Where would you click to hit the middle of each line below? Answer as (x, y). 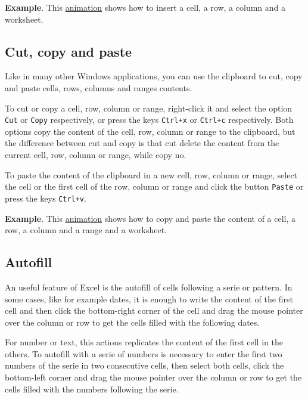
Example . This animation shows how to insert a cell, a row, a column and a (145, 7)
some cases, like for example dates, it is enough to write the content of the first (149, 299)
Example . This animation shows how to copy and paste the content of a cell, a (150, 218)
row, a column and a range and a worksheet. (86, 230)
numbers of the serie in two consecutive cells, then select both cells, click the (144, 365)
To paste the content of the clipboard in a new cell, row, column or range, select (151, 174)
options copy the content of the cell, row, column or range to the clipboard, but (150, 131)
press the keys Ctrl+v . (46, 198)
